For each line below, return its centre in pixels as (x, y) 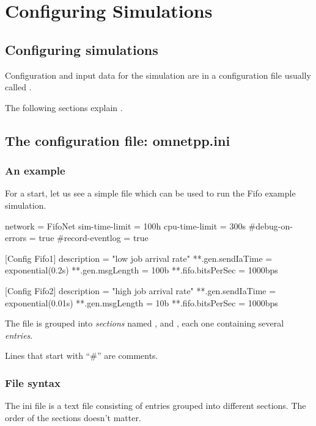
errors (16, 238)
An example (35, 171)
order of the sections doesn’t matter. (73, 417)
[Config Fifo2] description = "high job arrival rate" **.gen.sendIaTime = (141, 290)
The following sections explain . (64, 107)
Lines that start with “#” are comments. (82, 356)
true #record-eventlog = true (94, 238)
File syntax (33, 382)
